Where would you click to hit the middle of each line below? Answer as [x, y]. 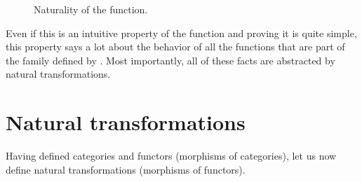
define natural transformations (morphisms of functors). [126, 169]
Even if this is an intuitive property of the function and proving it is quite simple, [181, 33]
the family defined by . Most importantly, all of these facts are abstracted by [170, 60]
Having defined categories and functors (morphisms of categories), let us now [171, 156]
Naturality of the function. [91, 9]
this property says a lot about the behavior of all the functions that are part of [175, 47]
